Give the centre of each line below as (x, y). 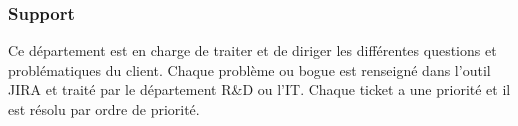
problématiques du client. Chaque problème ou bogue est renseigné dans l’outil (249, 69)
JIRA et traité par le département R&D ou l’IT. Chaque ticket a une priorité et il (259, 89)
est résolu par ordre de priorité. (104, 109)
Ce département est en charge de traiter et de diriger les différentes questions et (252, 50)
